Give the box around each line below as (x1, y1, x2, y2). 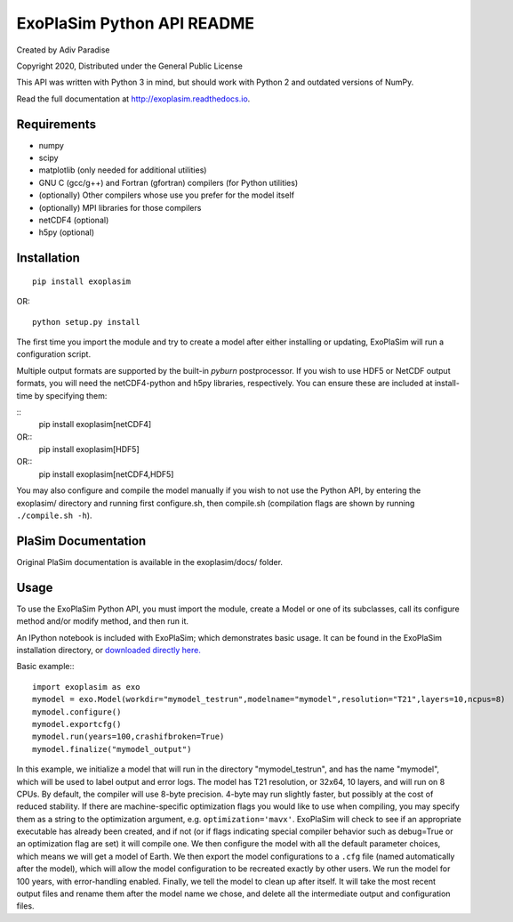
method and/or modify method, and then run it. (16, 616, 189, 627)
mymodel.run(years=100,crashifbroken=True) (32, 732, 225, 742)
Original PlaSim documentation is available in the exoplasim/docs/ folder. (16, 556, 284, 567)
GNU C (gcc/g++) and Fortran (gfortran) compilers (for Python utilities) (38, 177, 299, 188)
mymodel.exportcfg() (32, 719, 122, 729)
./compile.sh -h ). (16, 510, 92, 521)
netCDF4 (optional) (38, 214, 109, 225)
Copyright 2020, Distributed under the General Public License (16, 61, 244, 71)
